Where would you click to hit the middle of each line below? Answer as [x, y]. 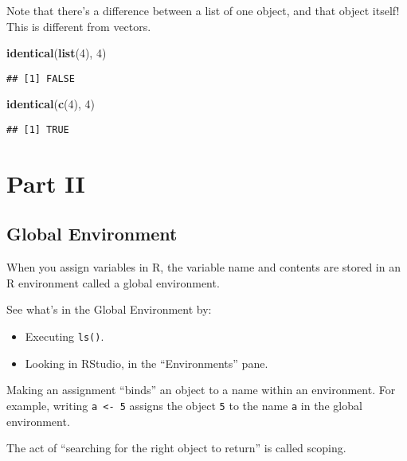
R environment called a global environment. [113, 282]
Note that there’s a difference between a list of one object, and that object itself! [203, 10]
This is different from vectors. [79, 26]
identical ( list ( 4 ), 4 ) [57, 53]
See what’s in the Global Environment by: [109, 309]
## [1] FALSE [41, 78]
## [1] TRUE [38, 130]
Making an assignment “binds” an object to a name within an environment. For [201, 390]
